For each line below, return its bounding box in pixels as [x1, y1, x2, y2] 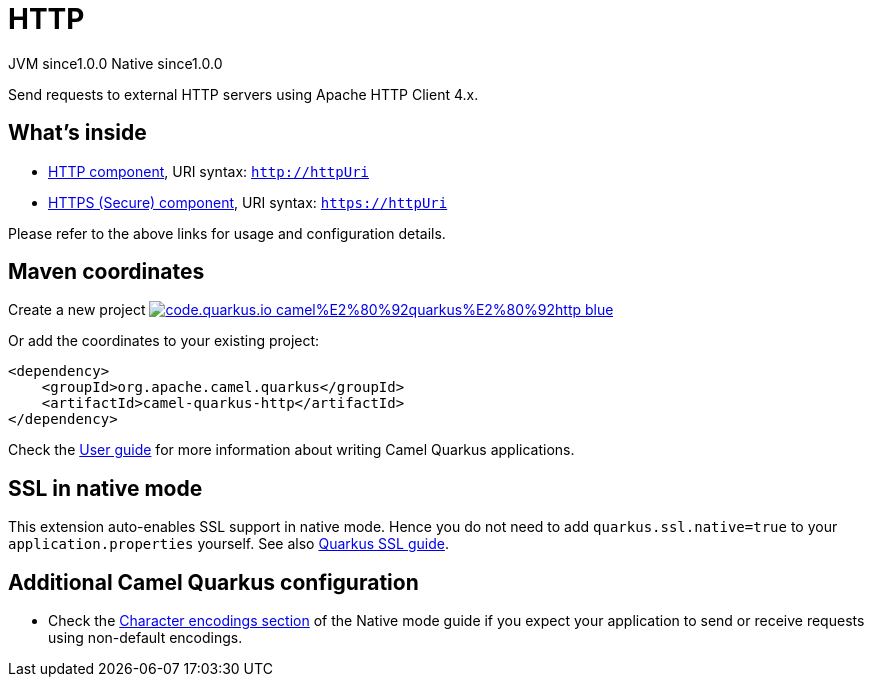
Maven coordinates [8, 259, 205, 285]
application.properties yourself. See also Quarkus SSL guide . [8, 535, 449, 553]
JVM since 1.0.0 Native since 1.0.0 [8, 54, 223, 72]
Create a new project [8, 301, 146, 319]
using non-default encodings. [48, 629, 243, 647]
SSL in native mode [8, 475, 203, 501]
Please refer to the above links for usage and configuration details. [8, 224, 446, 242]
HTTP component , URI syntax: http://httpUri [48, 162, 370, 180]
